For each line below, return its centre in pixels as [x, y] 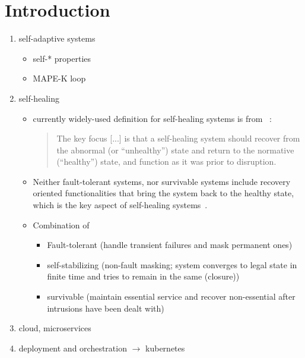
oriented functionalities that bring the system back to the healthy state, [163, 193]
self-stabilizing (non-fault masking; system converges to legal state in [172, 264]
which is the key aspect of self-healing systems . [120, 205]
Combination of [61, 224]
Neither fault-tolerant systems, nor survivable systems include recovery [162, 181]
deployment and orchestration [73, 348]
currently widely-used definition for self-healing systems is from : [152, 118]
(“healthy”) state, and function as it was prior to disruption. [166, 161]
